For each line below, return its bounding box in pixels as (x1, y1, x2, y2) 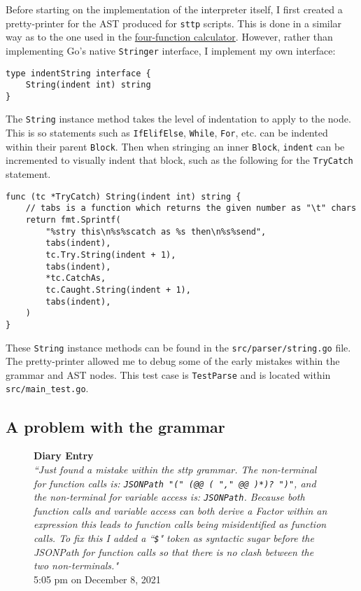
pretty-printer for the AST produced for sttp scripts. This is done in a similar (6, 15, 342, 30)
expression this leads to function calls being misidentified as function (34, 517, 327, 531)
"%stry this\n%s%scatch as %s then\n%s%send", (45, 226, 267, 237)
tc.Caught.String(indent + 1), (45, 284, 191, 295)
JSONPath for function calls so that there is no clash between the (34, 544, 314, 559)
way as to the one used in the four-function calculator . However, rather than (6, 29, 333, 44)
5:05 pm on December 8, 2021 (34, 571, 161, 586)
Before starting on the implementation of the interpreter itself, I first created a (6, 2, 343, 16)
